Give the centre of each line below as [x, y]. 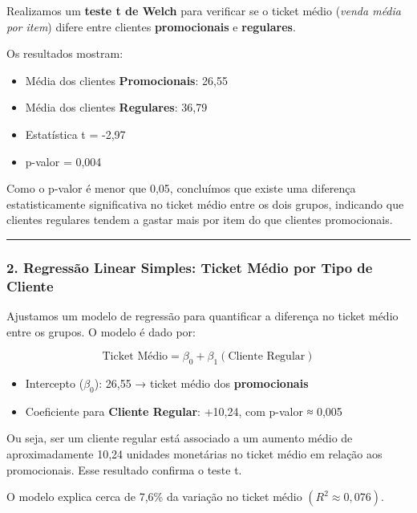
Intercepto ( [55, 383]
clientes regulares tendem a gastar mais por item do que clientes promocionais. [200, 220]
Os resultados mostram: [65, 53]
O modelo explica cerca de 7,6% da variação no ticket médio [154, 497]
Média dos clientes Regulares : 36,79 [116, 107]
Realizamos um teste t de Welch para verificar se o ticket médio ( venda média [204, 10]
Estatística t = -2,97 [75, 134]
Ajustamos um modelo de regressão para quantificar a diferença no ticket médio [202, 316]
